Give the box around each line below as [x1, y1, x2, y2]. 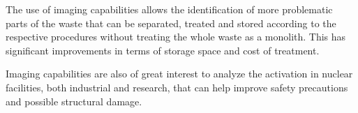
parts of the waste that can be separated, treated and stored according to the [6, 15, 336, 30]
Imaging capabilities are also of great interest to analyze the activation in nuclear [6, 66, 353, 81]
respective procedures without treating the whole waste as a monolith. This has [6, 29, 346, 44]
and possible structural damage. [6, 93, 142, 108]
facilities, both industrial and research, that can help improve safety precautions [6, 80, 348, 94]
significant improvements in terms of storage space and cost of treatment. [6, 43, 320, 57]
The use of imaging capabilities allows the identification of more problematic [6, 2, 333, 16]
